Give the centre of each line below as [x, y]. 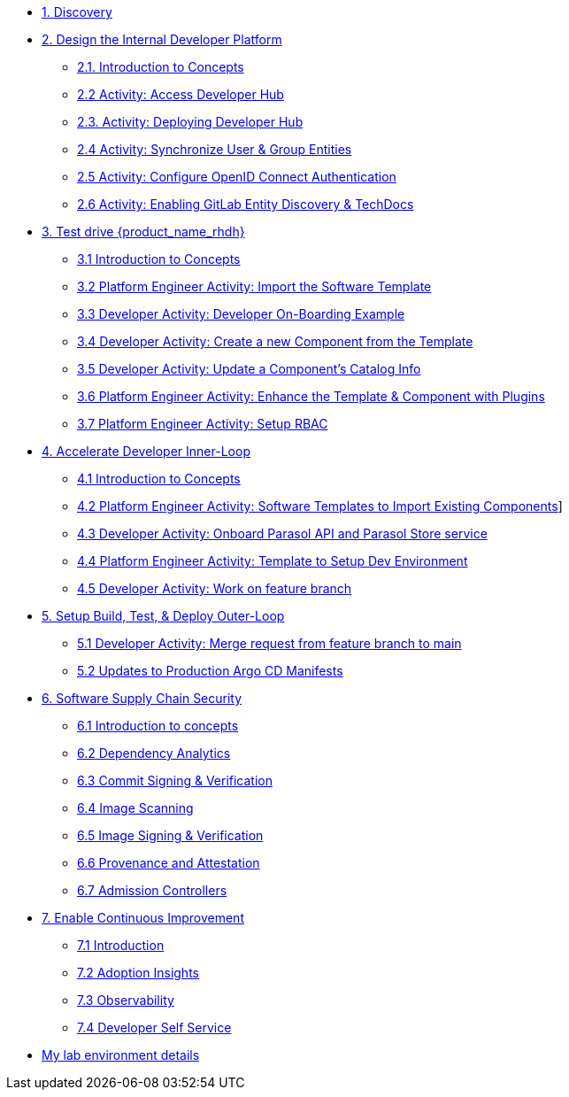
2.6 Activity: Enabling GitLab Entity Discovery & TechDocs [246, 204]
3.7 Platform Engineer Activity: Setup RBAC [203, 424]
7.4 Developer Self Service [154, 1027]
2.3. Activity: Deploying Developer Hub [190, 122]
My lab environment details [121, 1055]
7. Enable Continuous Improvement [143, 918]
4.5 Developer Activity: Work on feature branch [215, 588]
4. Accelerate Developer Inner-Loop [146, 451]
